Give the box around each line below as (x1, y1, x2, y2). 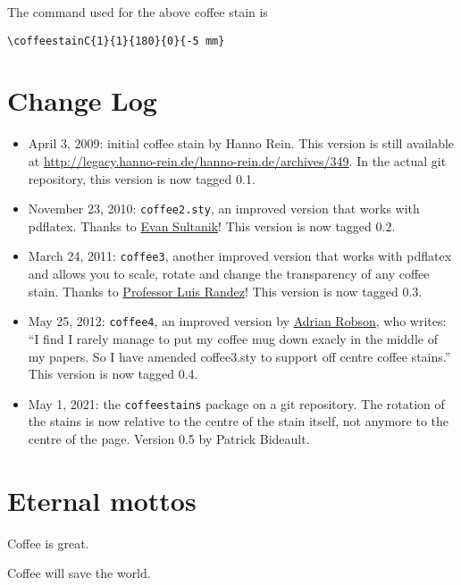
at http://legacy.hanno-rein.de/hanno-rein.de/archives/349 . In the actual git (28, 151, 447, 170)
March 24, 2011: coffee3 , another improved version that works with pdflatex (28, 247, 452, 265)
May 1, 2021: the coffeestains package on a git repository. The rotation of (28, 394, 445, 413)
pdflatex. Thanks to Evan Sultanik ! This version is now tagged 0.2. (28, 216, 396, 235)
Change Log (7, 82, 157, 119)
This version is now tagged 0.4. (28, 364, 198, 383)
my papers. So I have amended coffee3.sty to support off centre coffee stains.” (28, 347, 451, 365)
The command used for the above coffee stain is (7, 3, 268, 21)
